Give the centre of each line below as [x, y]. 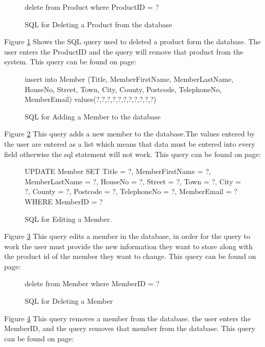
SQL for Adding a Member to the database [93, 116]
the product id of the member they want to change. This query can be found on [130, 256]
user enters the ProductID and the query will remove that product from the [124, 51]
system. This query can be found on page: [70, 62]
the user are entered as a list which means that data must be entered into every [130, 143]
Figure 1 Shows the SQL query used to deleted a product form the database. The [132, 41]
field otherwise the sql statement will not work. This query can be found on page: [132, 154]
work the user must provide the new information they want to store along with [129, 246]
